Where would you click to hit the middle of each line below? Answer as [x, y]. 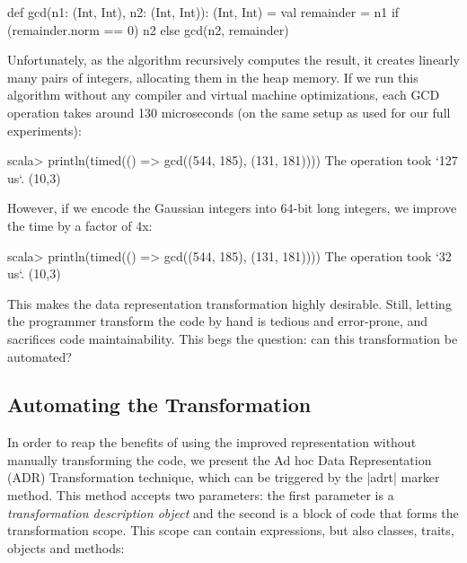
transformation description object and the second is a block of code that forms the [233, 512]
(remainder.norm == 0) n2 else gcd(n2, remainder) [148, 29]
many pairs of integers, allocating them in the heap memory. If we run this [213, 77]
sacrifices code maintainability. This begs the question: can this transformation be [233, 338]
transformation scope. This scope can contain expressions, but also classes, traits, [231, 530]
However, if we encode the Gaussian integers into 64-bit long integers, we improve [232, 208]
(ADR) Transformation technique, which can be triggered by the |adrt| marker [224, 477]
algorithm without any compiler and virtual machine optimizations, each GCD [224, 95]
